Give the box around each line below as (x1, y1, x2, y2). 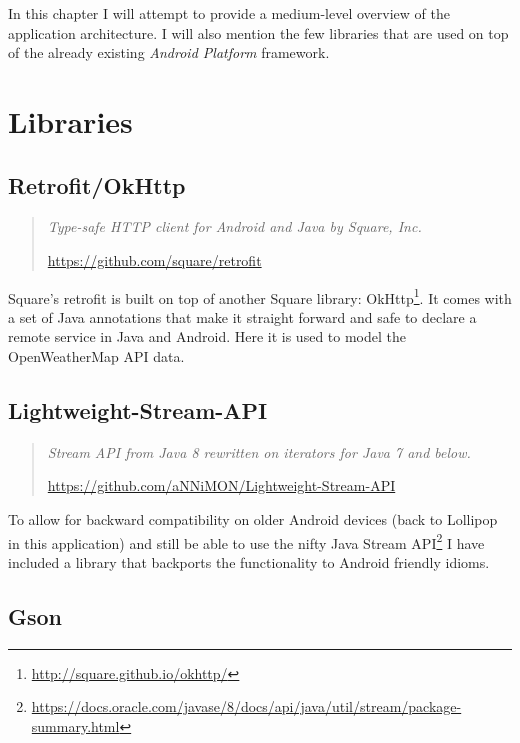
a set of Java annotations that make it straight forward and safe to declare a (8, 306, 477, 327)
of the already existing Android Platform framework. (8, 42, 330, 63)
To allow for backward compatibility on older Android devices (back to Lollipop (8, 508, 498, 529)
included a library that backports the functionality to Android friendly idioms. (8, 551, 490, 572)
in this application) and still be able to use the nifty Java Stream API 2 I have (8, 529, 485, 553)
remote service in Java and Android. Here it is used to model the (8, 326, 406, 347)
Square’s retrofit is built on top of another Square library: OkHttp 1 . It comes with (8, 284, 512, 308)
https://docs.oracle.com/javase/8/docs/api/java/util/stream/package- (31, 696, 462, 717)
